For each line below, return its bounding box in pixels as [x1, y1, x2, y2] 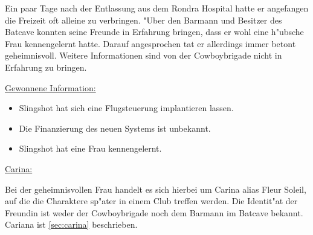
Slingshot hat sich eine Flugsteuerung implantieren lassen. [19, 101, 234, 114]
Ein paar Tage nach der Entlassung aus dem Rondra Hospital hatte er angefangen [5, 2, 309, 14]
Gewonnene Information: [5, 81, 96, 94]
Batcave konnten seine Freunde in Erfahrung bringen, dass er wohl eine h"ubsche [5, 25, 304, 38]
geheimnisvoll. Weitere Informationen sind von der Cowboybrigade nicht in [5, 49, 282, 62]
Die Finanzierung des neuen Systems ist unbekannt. [19, 121, 211, 134]
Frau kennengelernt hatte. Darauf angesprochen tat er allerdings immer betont [5, 37, 296, 50]
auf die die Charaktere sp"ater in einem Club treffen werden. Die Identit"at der [5, 195, 298, 207]
